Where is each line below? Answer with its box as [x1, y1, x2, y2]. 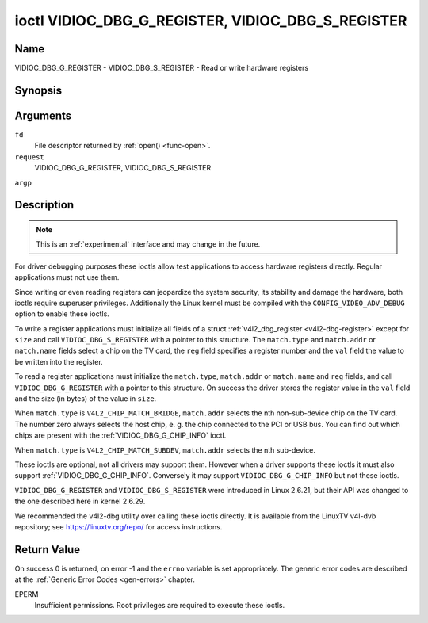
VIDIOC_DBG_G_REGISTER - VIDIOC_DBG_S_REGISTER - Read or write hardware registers [14, 63, 309, 73]
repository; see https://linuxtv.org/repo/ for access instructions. [14, 522, 223, 531]
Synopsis [14, 83, 63, 97]
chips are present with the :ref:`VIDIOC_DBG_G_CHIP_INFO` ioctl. [14, 430, 227, 440]
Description [14, 198, 75, 212]
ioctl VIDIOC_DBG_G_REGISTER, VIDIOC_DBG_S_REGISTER [14, 12, 407, 29]
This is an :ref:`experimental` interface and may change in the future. [36, 239, 261, 249]
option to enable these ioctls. [14, 309, 110, 319]
